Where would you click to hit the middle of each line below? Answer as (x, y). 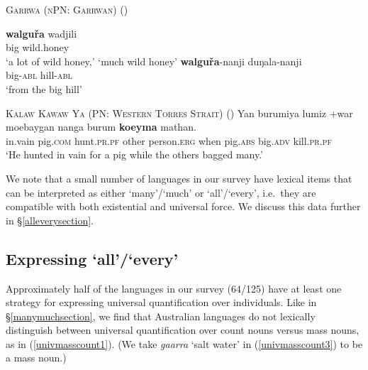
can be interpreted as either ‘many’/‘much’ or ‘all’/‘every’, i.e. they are (161, 192)
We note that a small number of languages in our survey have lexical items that (179, 178)
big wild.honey (38, 47)
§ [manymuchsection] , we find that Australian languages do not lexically (161, 316)
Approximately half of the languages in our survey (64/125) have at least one (174, 288)
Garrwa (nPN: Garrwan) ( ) (67, 9)
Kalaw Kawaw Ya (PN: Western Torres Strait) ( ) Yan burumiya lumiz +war (179, 113)
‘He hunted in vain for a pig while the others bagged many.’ (135, 154)
